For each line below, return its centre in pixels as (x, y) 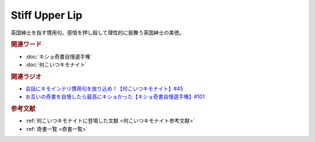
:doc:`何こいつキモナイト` (56, 65)
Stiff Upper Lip (47, 15)
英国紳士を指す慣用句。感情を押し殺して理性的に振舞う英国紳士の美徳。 (98, 33)
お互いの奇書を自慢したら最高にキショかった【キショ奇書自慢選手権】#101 (115, 97)
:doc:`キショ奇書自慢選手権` (59, 56)
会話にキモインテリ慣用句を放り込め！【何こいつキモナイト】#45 (104, 89)
